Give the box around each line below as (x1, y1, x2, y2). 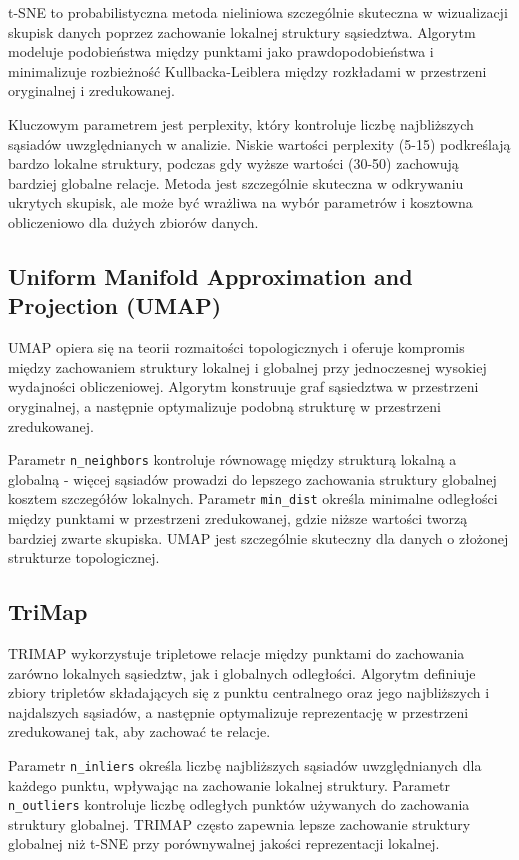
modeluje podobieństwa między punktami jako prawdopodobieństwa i (8, 41, 434, 62)
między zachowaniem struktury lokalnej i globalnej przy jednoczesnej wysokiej (8, 356, 487, 377)
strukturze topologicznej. (8, 547, 160, 568)
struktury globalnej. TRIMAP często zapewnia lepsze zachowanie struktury (8, 813, 471, 834)
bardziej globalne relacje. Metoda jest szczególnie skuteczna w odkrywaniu (8, 172, 464, 193)
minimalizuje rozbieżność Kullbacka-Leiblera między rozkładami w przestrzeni (8, 60, 487, 81)
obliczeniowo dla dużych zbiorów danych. (8, 211, 259, 232)
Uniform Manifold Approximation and (8, 260, 413, 291)
